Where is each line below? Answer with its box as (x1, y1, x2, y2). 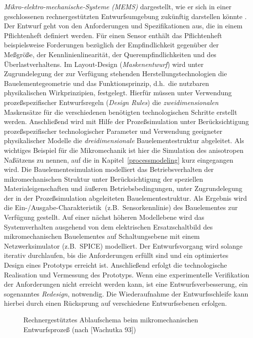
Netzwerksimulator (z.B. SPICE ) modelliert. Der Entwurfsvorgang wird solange (4, 240, 243, 251)
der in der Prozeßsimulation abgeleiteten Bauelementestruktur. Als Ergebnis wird (4, 192, 247, 203)
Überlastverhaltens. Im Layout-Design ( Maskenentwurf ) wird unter (4, 59, 204, 69)
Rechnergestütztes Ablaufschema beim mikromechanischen (23, 315, 198, 324)
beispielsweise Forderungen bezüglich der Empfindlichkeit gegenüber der (4, 40, 219, 50)
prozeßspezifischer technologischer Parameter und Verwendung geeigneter (4, 126, 222, 136)
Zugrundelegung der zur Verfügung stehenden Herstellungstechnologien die (4, 68, 227, 79)
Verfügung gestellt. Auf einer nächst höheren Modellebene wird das (4, 212, 205, 222)
